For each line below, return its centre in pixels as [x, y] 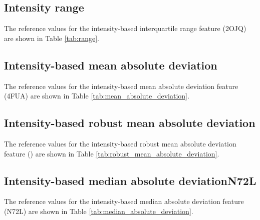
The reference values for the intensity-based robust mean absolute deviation [120, 143]
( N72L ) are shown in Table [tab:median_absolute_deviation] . [99, 211]
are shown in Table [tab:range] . [52, 38]
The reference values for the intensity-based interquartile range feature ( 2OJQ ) [125, 28]
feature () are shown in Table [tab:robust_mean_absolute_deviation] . [112, 153]
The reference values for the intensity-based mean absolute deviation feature [121, 86]
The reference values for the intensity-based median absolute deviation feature [124, 201]
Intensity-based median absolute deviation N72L [130, 180]
